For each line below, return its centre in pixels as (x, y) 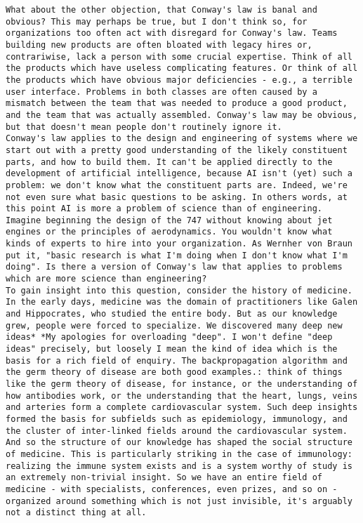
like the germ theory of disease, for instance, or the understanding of (182, 384)
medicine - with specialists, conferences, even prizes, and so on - (172, 489)
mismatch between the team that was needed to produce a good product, (177, 104)
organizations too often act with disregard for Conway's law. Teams (172, 33)
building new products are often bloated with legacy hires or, (159, 45)
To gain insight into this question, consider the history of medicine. (179, 290)
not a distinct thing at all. (76, 513)
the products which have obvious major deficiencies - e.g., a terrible (179, 80)
